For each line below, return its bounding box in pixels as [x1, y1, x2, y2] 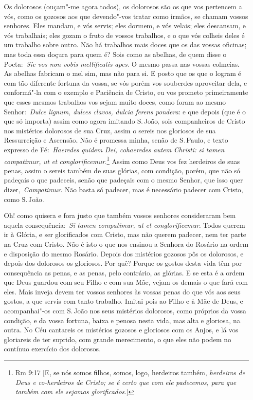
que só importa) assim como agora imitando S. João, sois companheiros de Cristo [4, 116, 245, 126]
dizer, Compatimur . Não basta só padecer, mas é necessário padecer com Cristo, [4, 184, 243, 194]
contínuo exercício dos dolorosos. [4, 344, 101, 354]
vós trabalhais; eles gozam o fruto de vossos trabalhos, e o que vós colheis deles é [4, 30, 245, 40]
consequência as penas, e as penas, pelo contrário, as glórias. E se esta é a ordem [4, 267, 245, 277]
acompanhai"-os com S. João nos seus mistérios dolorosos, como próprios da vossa [4, 306, 246, 316]
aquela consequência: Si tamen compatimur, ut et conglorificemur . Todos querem [4, 219, 245, 230]
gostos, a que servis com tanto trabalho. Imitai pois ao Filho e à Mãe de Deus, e [4, 296, 243, 306]
